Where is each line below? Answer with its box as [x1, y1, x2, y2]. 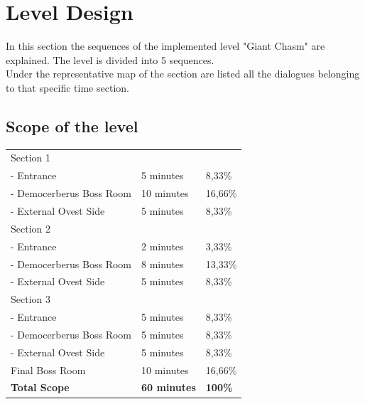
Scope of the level [6, 115, 138, 137]
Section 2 [11, 220, 50, 235]
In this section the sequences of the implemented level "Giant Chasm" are [6, 38, 325, 53]
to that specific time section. [6, 80, 129, 95]
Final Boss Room [11, 362, 86, 377]
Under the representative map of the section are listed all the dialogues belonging [6, 66, 360, 81]
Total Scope [11, 380, 70, 395]
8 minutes [141, 256, 184, 271]
